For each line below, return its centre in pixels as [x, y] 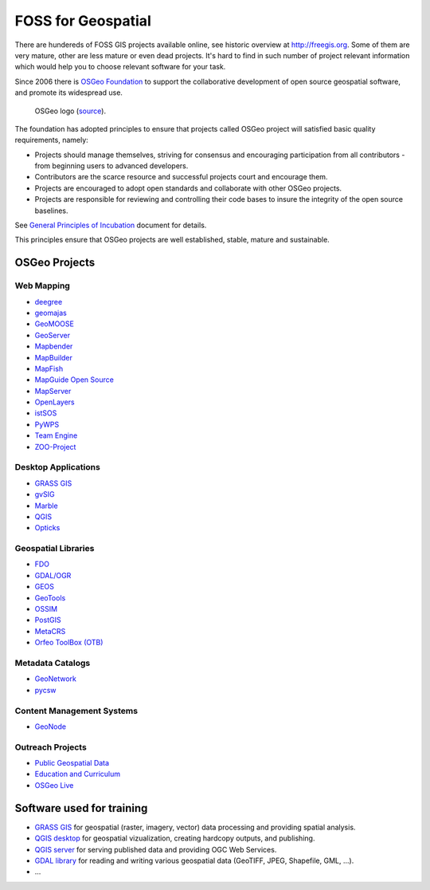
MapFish [49, 368]
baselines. [51, 211]
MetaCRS [50, 631]
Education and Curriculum [78, 774]
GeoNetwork [56, 679]
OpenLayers [55, 402]
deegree [49, 301]
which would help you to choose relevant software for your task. [120, 67]
